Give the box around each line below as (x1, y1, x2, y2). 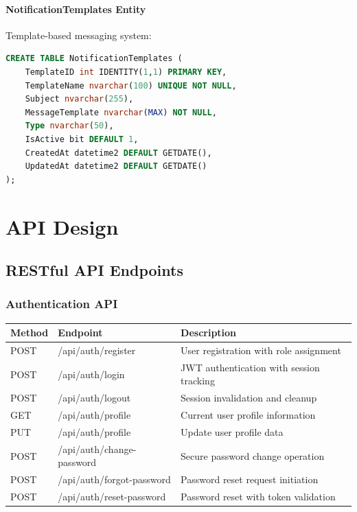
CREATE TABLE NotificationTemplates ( (5, 54, 183, 64)
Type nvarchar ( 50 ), (25, 121, 114, 131)
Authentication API (5, 295, 118, 312)
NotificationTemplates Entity (5, 1, 146, 16)
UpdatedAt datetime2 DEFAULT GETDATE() (25, 161, 207, 172)
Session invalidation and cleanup (181, 391, 317, 405)
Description (181, 325, 237, 340)
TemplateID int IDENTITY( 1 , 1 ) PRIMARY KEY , (25, 67, 227, 77)
